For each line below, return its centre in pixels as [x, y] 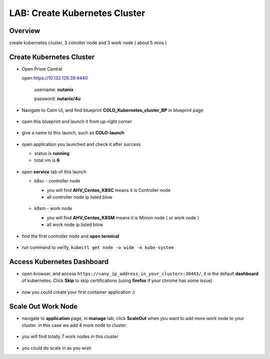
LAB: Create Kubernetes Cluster [77, 13]
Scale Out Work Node [43, 306]
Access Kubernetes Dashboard [59, 262]
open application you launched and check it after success [81, 144]
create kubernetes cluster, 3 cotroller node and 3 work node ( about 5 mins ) [88, 43]
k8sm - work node [53, 208]
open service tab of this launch [54, 171]
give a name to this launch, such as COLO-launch [73, 133]
